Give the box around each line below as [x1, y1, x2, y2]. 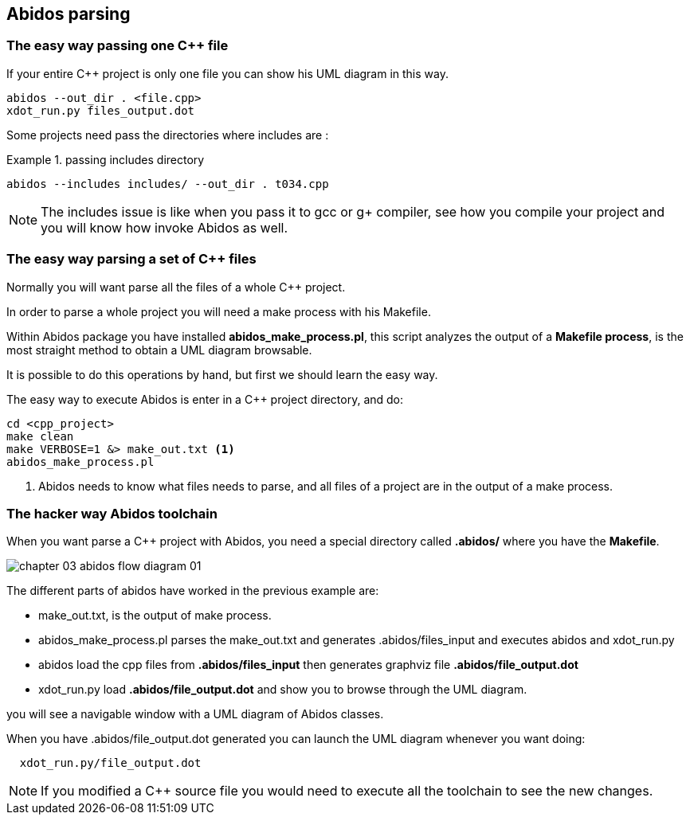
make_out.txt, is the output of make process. [38, 608, 272, 623]
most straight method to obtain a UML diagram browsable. [6, 342, 312, 357]
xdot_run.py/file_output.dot [19, 756, 202, 770]
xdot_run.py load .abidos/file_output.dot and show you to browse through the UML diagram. [38, 682, 527, 697]
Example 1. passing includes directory [6, 152, 205, 166]
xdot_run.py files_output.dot [6, 104, 195, 117]
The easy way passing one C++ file [6, 37, 229, 54]
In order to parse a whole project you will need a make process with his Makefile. [6, 304, 431, 319]
